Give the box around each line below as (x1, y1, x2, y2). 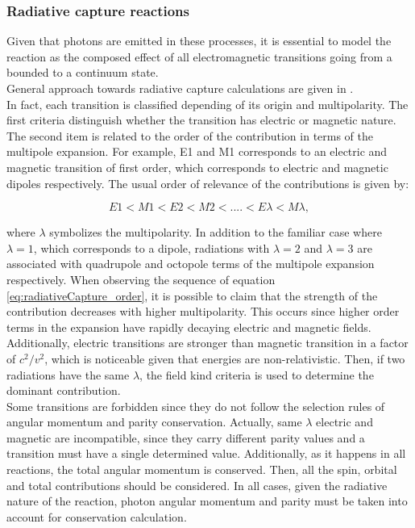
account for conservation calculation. (6, 508, 187, 525)
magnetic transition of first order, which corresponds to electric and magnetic (6, 158, 388, 175)
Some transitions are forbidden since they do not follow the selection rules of (6, 397, 385, 414)
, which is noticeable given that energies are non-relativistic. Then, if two (44, 350, 405, 367)
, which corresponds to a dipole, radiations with (33, 239, 270, 256)
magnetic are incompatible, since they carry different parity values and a (6, 429, 365, 446)
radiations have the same (6, 366, 130, 383)
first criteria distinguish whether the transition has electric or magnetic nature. (6, 111, 396, 128)
